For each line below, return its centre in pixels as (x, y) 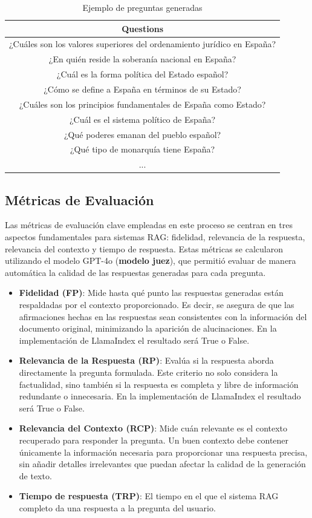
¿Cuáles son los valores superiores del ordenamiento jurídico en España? (143, 44)
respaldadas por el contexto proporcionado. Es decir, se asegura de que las (157, 305)
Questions (142, 28)
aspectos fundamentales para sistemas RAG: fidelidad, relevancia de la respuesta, (155, 237)
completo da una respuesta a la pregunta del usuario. (117, 507)
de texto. (35, 475)
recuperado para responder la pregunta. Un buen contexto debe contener (154, 440)
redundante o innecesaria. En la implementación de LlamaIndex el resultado (160, 396)
